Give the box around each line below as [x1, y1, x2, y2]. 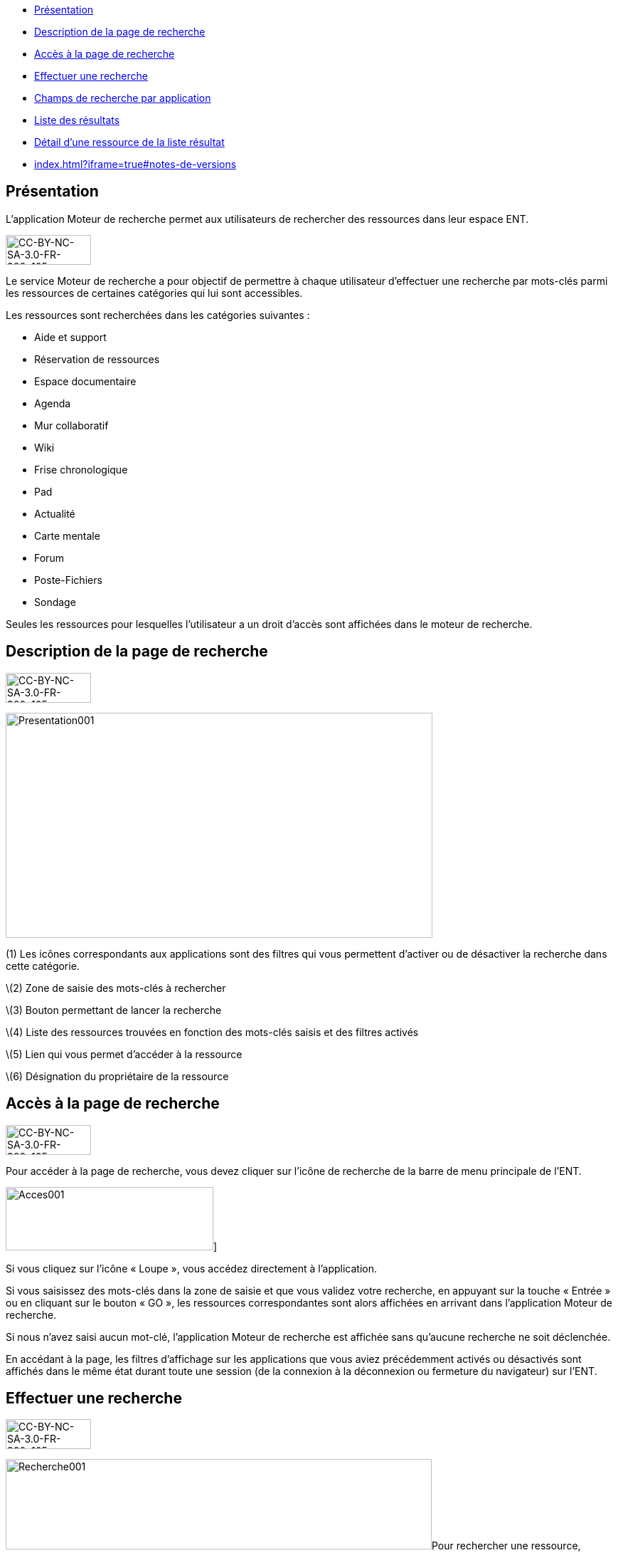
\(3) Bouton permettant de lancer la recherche [6, 1003, 222, 1016]
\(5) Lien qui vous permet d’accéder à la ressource [6, 1047, 243, 1060]
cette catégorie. [6, 959, 80, 972]
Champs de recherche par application [34, 92, 211, 104]
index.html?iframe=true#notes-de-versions [34, 158, 237, 170]
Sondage [34, 595, 76, 608]
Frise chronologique [34, 463, 128, 476]
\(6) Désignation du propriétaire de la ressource [6, 1070, 229, 1082]
